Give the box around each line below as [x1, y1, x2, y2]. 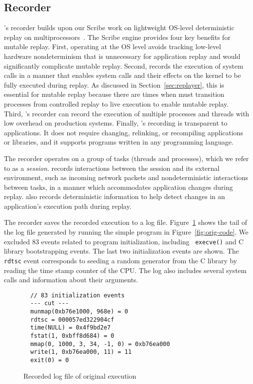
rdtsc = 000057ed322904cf [30, 316, 115, 323]
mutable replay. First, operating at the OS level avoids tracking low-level [4, 41, 221, 52]
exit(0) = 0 [30, 357, 69, 364]
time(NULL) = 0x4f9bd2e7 [30, 324, 111, 331]
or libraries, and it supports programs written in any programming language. [4, 137, 234, 147]
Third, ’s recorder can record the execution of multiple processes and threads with [4, 108, 250, 118]
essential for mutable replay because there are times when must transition [4, 89, 225, 99]
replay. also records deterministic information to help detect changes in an [4, 191, 225, 201]
